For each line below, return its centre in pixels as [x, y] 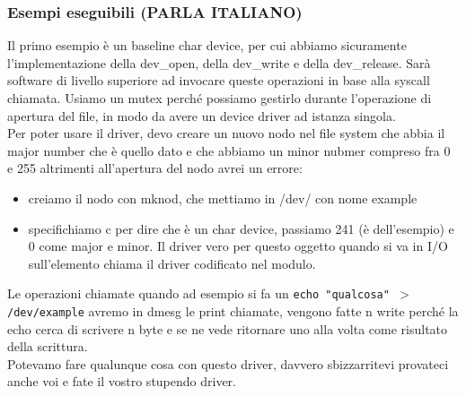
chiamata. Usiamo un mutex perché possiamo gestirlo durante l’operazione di [220, 98]
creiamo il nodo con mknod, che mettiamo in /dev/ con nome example [223, 198]
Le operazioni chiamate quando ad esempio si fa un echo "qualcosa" [198, 293]
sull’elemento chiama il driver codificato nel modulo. [172, 263]
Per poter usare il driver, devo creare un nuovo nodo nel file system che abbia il [226, 133]
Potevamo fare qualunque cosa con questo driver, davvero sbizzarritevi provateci [228, 363]
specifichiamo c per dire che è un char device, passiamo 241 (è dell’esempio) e [241, 228]
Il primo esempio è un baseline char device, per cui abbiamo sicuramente [207, 45]
